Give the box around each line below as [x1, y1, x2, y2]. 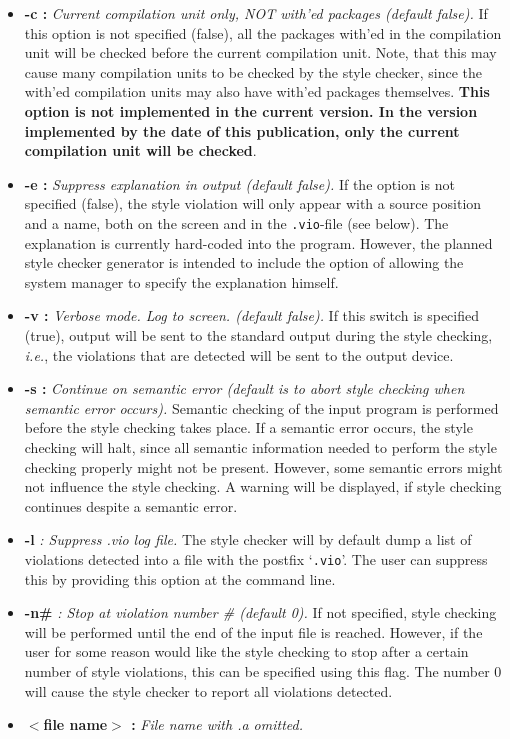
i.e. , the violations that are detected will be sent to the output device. [24, 344, 454, 365]
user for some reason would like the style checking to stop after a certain [24, 641, 469, 662]
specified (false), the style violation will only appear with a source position [24, 193, 482, 214]
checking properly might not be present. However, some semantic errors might [24, 456, 503, 477]
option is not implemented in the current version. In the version [24, 100, 478, 121]
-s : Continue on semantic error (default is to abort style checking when [24, 378, 465, 399]
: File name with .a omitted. [131, 714, 303, 735]
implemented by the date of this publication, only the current [24, 120, 460, 141]
